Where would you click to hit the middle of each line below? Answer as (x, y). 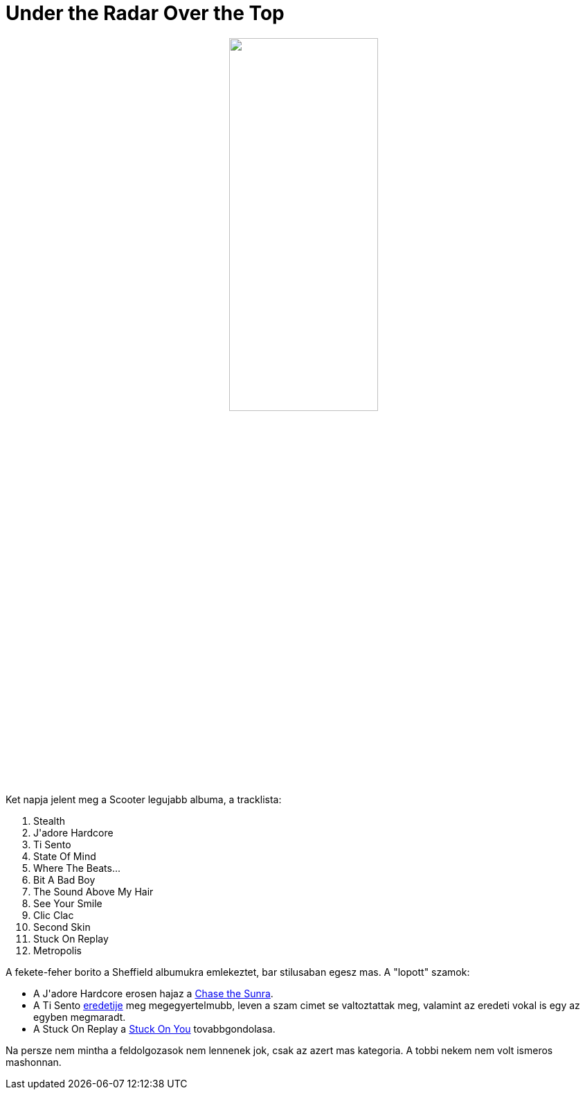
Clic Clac (54, 915)
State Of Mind (65, 856)
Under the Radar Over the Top (145, 13)
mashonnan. (34, 1062)
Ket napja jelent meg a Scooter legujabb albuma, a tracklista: (144, 799)
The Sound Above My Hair (93, 891)
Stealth (49, 821)
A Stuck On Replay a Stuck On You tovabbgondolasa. (154, 1028)
